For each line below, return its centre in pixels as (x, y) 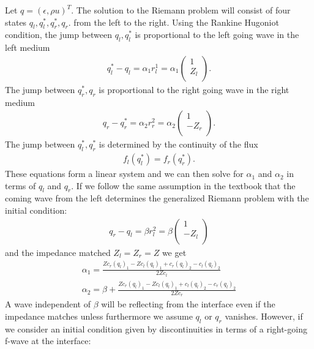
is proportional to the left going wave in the (217, 35)
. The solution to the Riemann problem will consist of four (181, 10)
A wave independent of (48, 304)
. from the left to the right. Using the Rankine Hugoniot (174, 22)
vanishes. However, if (264, 316)
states (16, 22)
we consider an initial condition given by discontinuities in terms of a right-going (156, 328)
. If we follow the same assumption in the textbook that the (183, 185)
